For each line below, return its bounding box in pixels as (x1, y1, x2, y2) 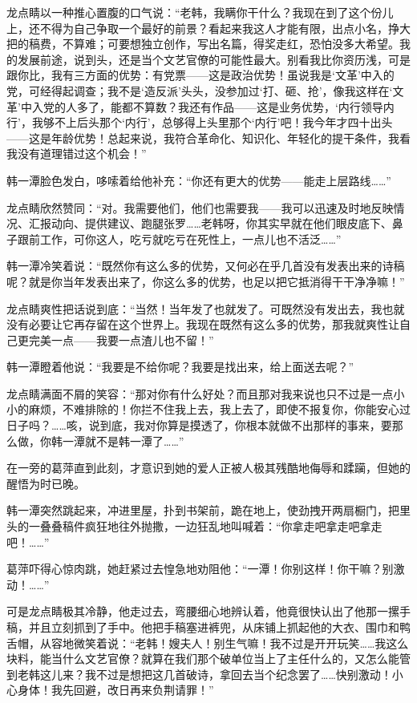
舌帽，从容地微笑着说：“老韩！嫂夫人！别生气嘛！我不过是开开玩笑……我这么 (6, 634, 409, 651)
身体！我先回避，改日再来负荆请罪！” (17, 681, 214, 698)
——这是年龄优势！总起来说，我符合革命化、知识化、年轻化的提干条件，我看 (6, 129, 411, 146)
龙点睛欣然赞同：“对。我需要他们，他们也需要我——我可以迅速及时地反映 (6, 199, 394, 216)
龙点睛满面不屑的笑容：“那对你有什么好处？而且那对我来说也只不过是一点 (6, 385, 394, 402)
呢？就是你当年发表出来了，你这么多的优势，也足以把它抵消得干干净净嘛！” (6, 273, 405, 289)
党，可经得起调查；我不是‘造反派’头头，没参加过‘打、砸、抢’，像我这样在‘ (6, 82, 393, 99)
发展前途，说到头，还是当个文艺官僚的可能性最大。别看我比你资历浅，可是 (17, 51, 411, 67)
